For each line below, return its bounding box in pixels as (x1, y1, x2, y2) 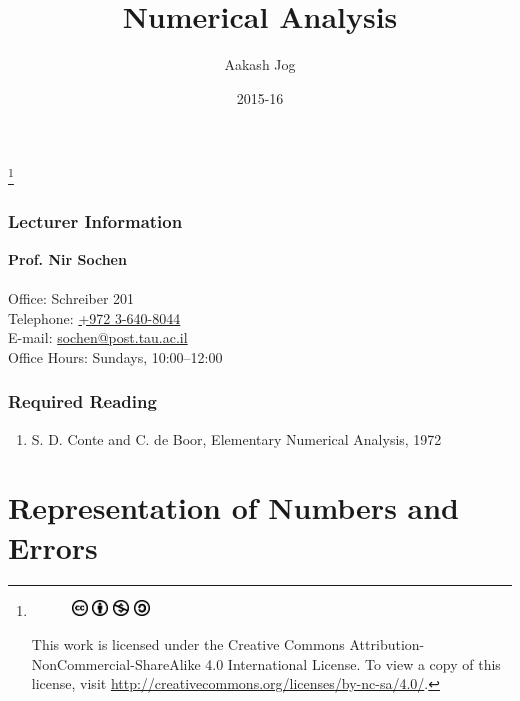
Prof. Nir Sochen (8, 248, 127, 269)
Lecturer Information (8, 209, 183, 234)
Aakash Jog (224, 54, 296, 75)
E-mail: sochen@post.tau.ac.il (8, 327, 188, 348)
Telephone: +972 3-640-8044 (8, 307, 181, 328)
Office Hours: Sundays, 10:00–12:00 (8, 346, 223, 367)
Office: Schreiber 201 (8, 287, 135, 308)
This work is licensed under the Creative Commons (31, 634, 345, 655)
